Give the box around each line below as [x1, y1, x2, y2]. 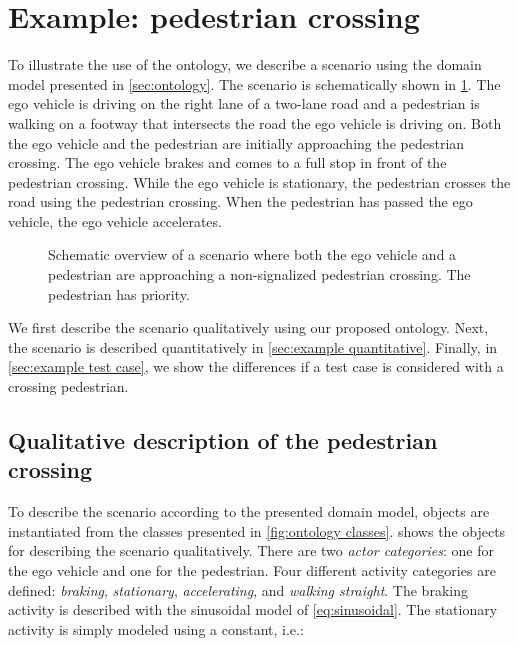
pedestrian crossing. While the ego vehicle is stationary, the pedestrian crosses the [8, 171, 511, 192]
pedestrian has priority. [48, 283, 190, 304]
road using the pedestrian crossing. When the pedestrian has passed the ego [8, 191, 473, 212]
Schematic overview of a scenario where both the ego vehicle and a [48, 244, 457, 265]
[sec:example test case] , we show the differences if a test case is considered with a [8, 356, 504, 377]
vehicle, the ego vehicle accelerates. [8, 210, 222, 231]
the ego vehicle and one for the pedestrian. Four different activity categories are [8, 560, 496, 580]
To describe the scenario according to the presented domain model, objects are [8, 501, 490, 522]
